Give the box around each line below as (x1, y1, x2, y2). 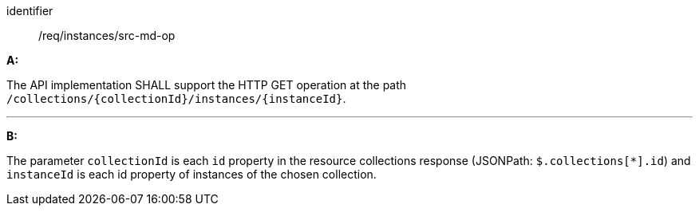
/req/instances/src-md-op (38, 29, 176, 42)
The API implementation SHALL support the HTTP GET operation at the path (6, 78, 407, 92)
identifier (6, 4, 53, 18)
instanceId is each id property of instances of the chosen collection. (6, 167, 377, 181)
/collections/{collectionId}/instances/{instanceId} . (6, 92, 346, 105)
